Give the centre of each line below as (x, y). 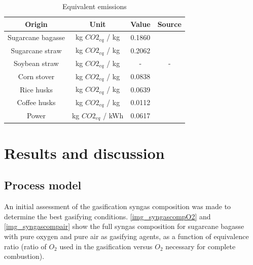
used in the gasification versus (106, 246)
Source (169, 24)
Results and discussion (84, 153)
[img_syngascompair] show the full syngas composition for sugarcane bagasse (124, 226)
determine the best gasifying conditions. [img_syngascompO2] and (107, 216)
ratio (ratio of (25, 246)
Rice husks (36, 89)
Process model (43, 185)
